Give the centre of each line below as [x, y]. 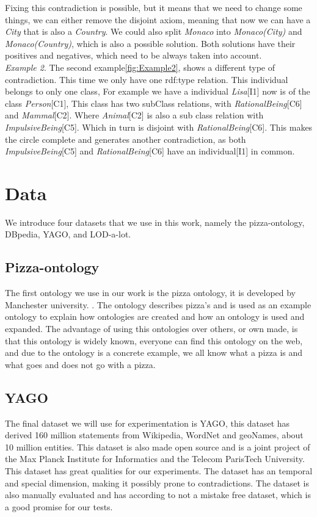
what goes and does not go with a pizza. [80, 364]
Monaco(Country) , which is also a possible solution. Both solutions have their [150, 43]
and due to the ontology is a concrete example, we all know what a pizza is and [154, 352]
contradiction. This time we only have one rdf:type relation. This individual [147, 79]
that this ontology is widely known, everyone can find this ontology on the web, [154, 340]
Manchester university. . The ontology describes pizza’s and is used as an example [158, 304]
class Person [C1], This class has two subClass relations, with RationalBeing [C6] [154, 103]
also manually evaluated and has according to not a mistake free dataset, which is [158, 495]
